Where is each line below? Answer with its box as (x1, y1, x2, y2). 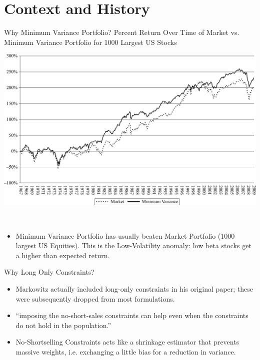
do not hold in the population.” (15, 320, 111, 330)
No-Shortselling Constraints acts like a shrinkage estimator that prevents (15, 337, 239, 347)
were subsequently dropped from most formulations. (15, 293, 175, 304)
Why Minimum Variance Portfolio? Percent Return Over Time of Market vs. (4, 27, 239, 37)
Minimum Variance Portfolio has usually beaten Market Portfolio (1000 (15, 230, 235, 241)
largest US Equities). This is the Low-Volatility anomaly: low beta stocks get (15, 240, 251, 251)
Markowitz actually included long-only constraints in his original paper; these (15, 284, 253, 294)
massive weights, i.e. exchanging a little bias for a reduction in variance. (15, 347, 236, 357)
